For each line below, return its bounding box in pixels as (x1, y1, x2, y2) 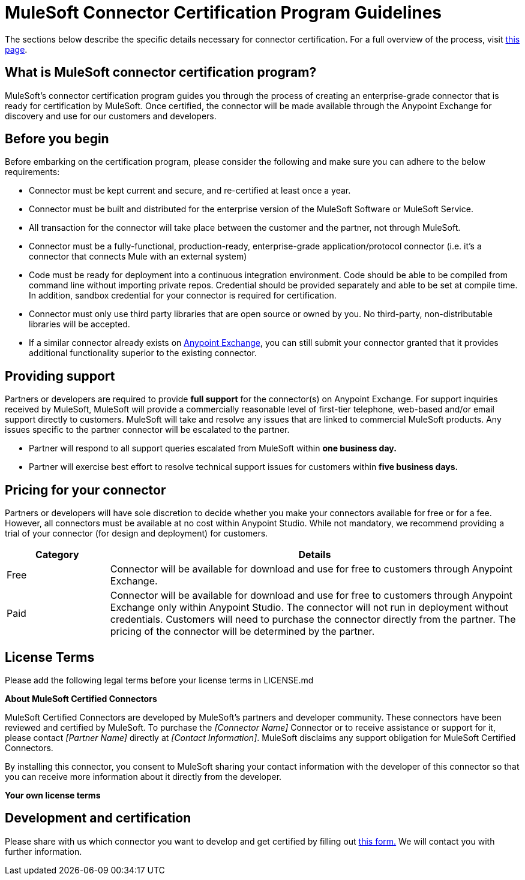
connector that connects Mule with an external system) (29, 251, 247, 262)
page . (5, 44, 28, 55)
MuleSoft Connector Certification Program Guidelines (5, 2, 442, 23)
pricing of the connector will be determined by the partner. (110, 625, 375, 638)
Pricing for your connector (5, 482, 166, 498)
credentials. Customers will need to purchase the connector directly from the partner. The (110, 613, 516, 626)
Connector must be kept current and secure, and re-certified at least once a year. (29, 185, 351, 196)
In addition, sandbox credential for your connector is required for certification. (29, 290, 337, 301)
